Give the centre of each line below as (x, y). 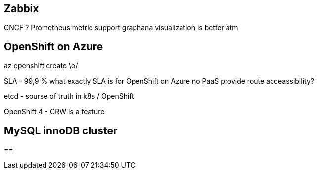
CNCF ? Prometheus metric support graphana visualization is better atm (121, 28)
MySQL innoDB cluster (61, 130)
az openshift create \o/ (41, 66)
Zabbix (22, 9)
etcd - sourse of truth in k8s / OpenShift (69, 96)
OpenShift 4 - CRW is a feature (54, 112)
